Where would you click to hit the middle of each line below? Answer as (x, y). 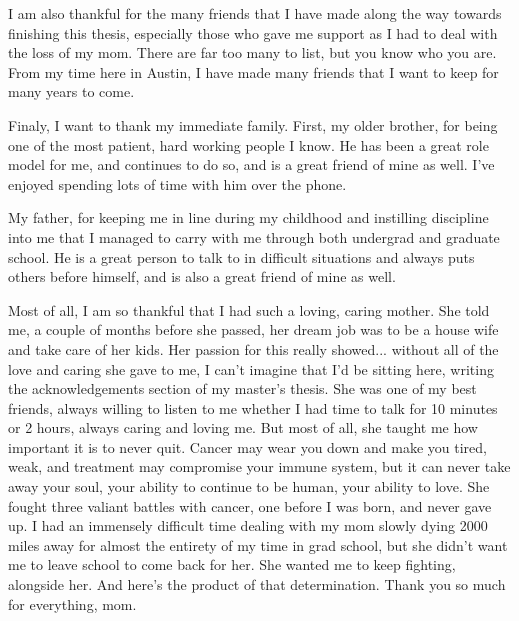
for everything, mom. (72, 603)
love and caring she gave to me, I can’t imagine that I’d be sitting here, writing (251, 368)
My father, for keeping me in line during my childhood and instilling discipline (248, 217)
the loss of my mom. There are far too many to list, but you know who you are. (252, 52)
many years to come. (71, 91)
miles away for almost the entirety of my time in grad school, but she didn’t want (258, 544)
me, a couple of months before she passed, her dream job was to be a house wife (253, 329)
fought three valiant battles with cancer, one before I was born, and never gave (250, 505)
